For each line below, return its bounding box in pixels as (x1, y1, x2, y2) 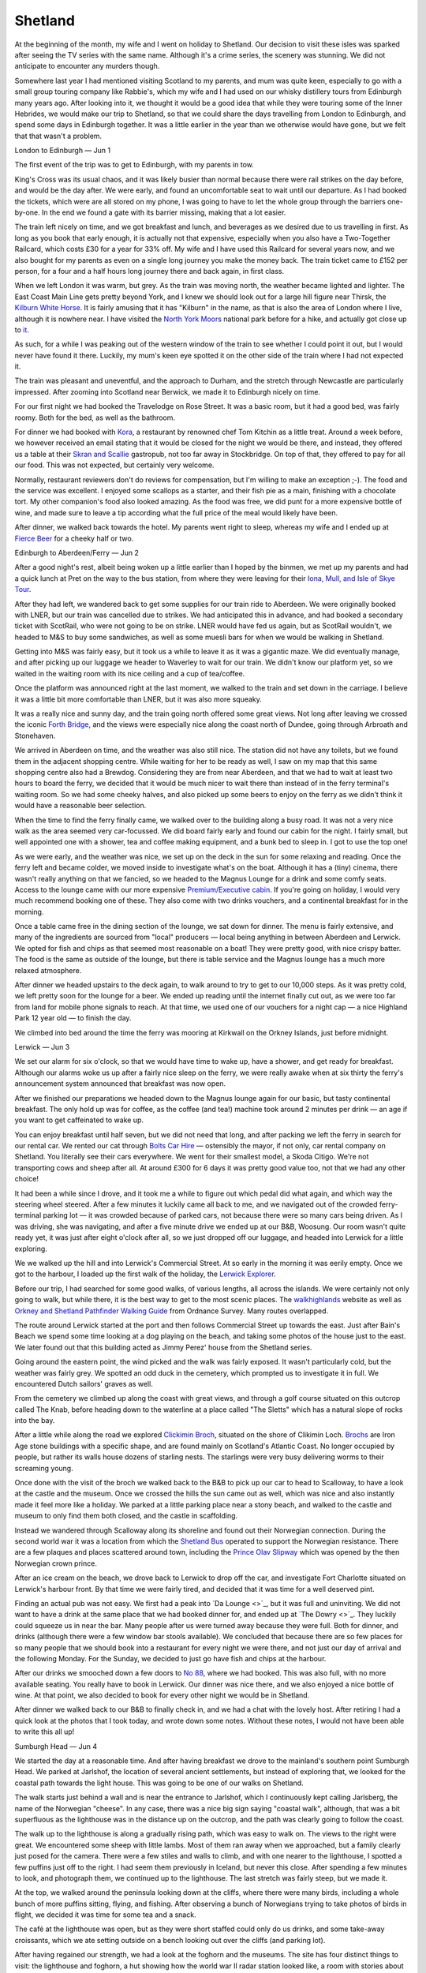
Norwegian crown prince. (14, 1559, 98, 1568)
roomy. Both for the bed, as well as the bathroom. (14, 413, 176, 422)
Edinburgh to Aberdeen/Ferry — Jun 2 (14, 548, 140, 557)
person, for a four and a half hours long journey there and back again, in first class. (14, 266, 284, 275)
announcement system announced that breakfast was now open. (14, 1079, 226, 1088)
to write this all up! (14, 1727, 75, 1736)
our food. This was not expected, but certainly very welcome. (14, 460, 215, 470)
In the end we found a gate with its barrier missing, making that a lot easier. (41, 208, 286, 217)
